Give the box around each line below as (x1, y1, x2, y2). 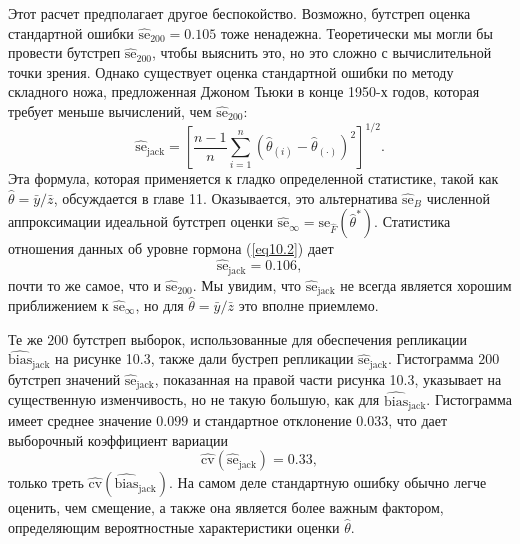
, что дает (388, 409, 448, 430)
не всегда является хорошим (340, 274, 512, 295)
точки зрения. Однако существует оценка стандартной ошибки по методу (8, 61, 454, 82)
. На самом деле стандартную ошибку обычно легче (169, 472, 487, 493)
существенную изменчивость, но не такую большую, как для (8, 389, 380, 410)
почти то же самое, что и (8, 274, 161, 295)
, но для (135, 294, 184, 315)
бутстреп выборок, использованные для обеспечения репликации (72, 328, 468, 349)
